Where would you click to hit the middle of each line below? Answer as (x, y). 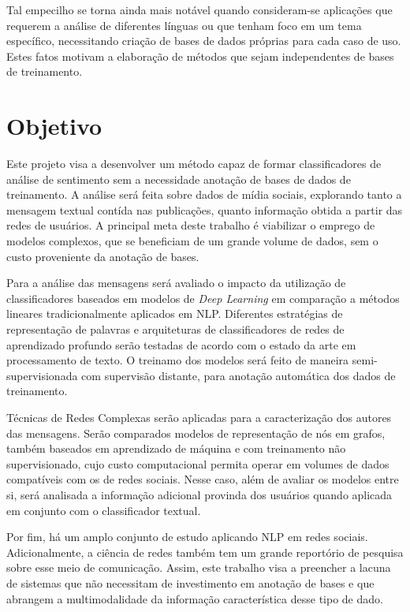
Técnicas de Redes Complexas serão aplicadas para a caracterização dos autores (199, 417)
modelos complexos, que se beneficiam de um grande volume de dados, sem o (192, 241)
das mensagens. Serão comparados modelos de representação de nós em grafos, (196, 433)
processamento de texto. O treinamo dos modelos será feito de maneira (178, 360)
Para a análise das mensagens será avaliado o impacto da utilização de (176, 283)
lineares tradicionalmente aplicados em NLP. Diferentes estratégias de (175, 313)
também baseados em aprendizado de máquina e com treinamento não (176, 448)
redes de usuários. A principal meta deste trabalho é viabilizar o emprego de (191, 225)
